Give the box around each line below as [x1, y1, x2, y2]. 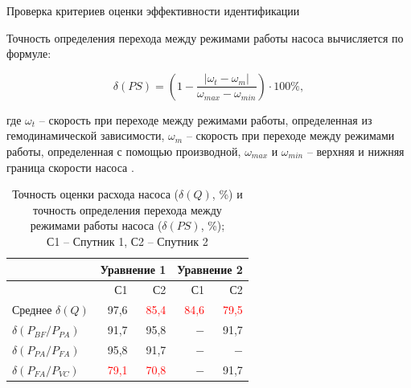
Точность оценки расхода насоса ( [12, 186, 179, 202]
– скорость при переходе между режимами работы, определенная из [39, 111, 372, 128]
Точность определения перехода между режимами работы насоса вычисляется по [6, 29, 404, 46]
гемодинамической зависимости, [6, 127, 165, 144]
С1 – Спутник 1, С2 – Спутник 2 [47, 232, 208, 249]
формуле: [6, 45, 51, 62]
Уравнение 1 [100, 260, 166, 277]
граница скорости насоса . [6, 158, 134, 175]
